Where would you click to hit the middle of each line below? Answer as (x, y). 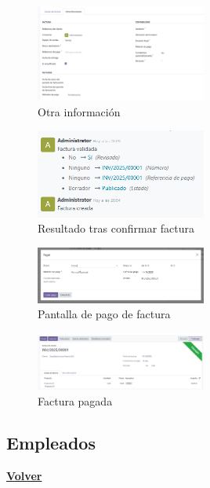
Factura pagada (75, 400)
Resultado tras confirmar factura (116, 228)
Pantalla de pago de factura (104, 314)
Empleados (51, 443)
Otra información (79, 111)
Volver (24, 476)
